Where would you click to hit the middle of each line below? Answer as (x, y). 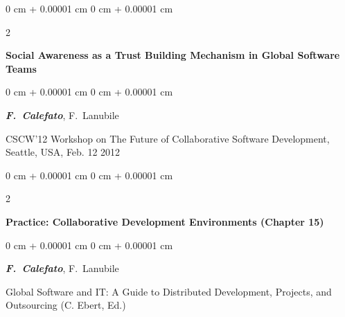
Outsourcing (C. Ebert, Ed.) (66, 305)
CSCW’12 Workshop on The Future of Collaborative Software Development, (168, 138)
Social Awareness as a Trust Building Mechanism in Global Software (173, 55)
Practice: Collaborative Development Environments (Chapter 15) (165, 221)
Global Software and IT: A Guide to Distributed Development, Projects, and (169, 291)
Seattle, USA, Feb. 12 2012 (63, 152)
